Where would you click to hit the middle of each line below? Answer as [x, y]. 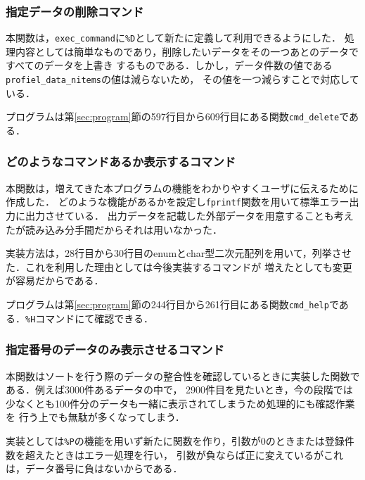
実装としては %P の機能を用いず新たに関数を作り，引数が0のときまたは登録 [175, 440]
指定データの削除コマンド [75, 11]
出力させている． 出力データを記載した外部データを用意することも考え [189, 216]
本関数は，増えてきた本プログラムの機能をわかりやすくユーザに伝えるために [182, 188]
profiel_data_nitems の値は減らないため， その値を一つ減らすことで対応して [182, 79]
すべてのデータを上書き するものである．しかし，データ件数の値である [169, 65]
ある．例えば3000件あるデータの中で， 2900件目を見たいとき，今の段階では [179, 390]
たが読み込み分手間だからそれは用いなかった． [114, 229]
